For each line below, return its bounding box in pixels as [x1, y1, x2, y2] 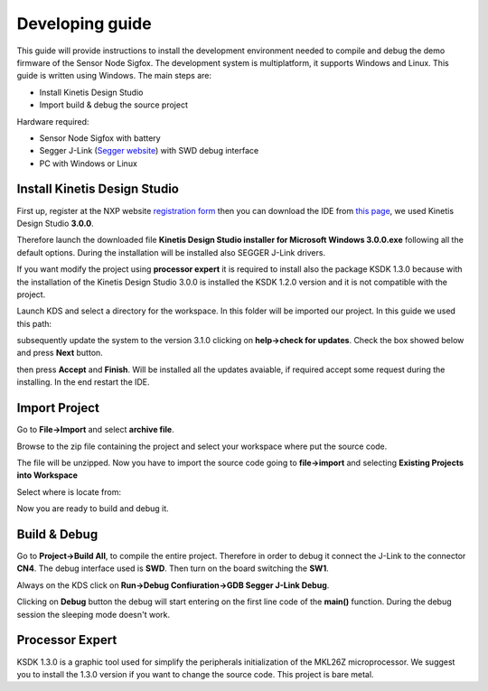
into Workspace [16, 470, 79, 481]
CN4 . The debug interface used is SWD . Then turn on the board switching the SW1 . [16, 563, 329, 574]
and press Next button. [16, 348, 103, 359]
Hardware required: [16, 116, 89, 126]
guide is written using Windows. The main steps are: [16, 70, 212, 81]
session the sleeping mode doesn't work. [16, 609, 171, 620]
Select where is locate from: [16, 486, 122, 497]
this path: [16, 318, 52, 329]
